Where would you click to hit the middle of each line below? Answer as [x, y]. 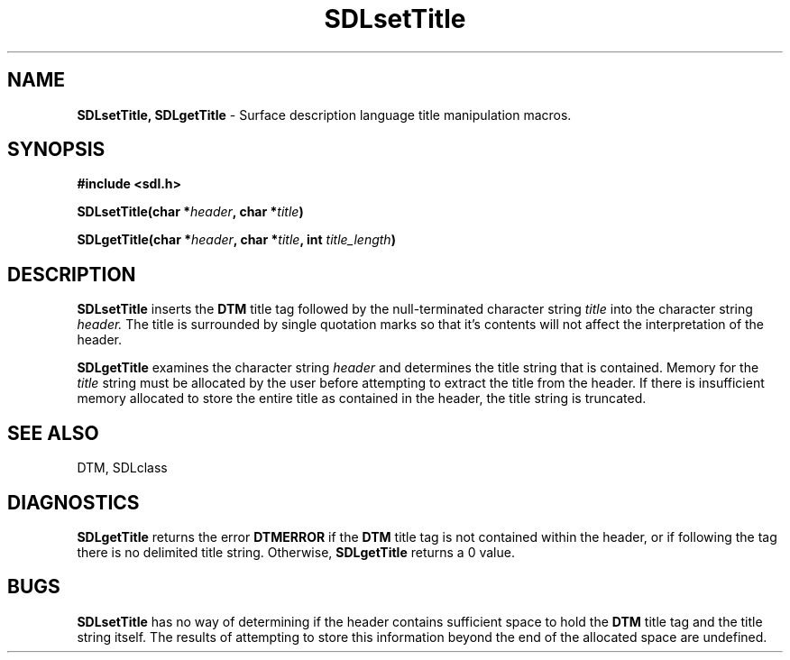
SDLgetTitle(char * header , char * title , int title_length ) [236, 240]
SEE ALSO [53, 433]
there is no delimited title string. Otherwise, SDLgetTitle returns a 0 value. [296, 552]
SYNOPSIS [56, 150]
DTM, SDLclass [122, 468]
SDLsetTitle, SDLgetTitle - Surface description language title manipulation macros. [324, 115]
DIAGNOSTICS [73, 502]
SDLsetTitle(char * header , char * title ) [190, 212]
